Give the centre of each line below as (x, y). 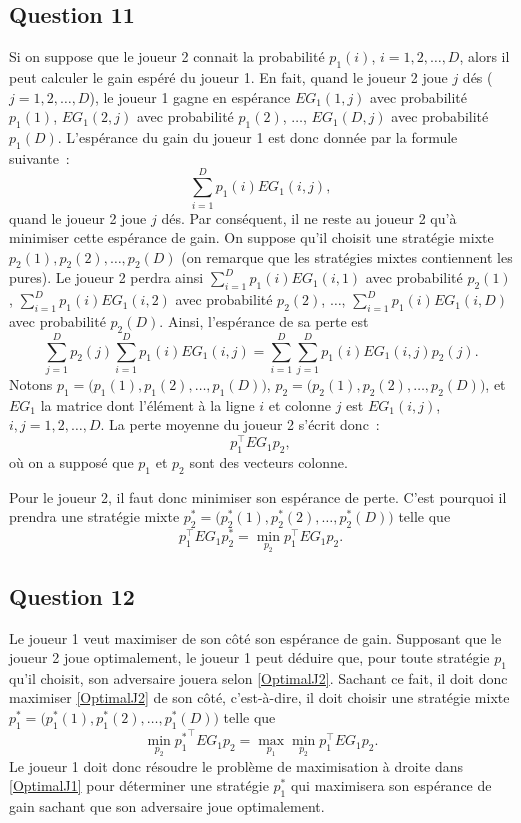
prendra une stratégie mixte (94, 516)
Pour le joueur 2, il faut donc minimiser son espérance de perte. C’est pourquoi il (258, 496)
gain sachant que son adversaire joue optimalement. (167, 806)
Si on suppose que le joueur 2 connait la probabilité (167, 56)
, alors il (484, 56)
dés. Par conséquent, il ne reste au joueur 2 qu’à (309, 217)
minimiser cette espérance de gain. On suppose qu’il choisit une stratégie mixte (251, 237)
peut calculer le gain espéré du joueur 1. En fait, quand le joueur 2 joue (228, 77)
